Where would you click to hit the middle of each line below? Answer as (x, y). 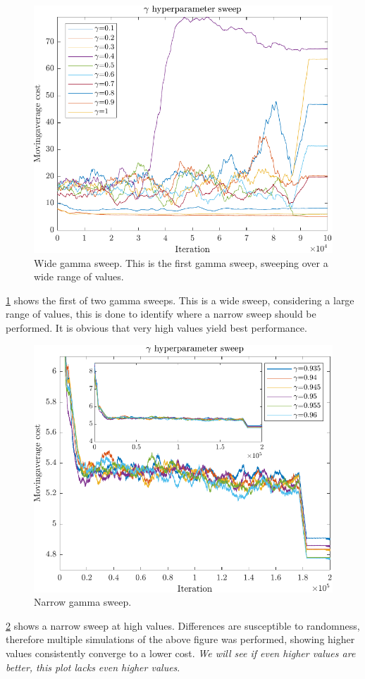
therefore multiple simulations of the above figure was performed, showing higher (180, 639)
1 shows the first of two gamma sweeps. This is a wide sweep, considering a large (180, 300)
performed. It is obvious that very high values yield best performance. (156, 328)
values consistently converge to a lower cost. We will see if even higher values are (181, 653)
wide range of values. (79, 276)
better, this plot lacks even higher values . (93, 667)
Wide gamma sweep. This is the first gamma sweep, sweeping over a (181, 262)
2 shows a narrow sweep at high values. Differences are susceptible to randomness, (183, 625)
